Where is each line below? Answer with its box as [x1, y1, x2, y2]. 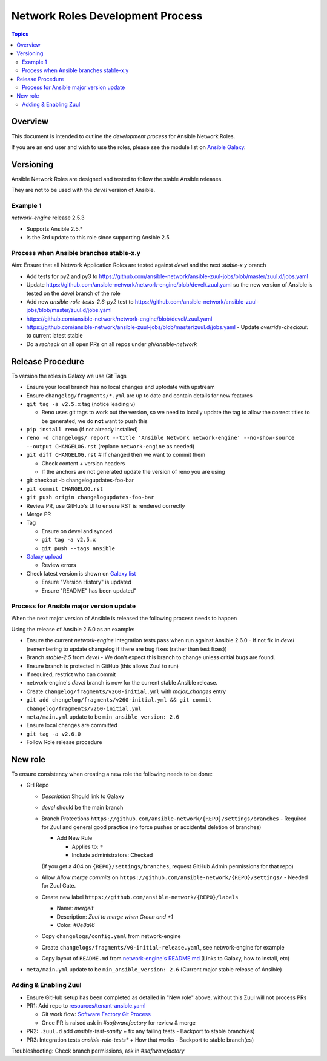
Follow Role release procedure [26, 739, 102, 746]
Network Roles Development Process [11, 9, 203, 22]
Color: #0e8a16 [56, 921, 95, 928]
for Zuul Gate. [41, 882, 76, 890]
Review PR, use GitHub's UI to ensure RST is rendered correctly [26, 502, 185, 509]
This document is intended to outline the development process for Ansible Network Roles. [11, 132, 236, 139]
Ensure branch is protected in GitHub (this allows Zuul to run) [26, 662, 179, 670]
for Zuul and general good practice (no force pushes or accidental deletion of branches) [41, 823, 262, 830]
